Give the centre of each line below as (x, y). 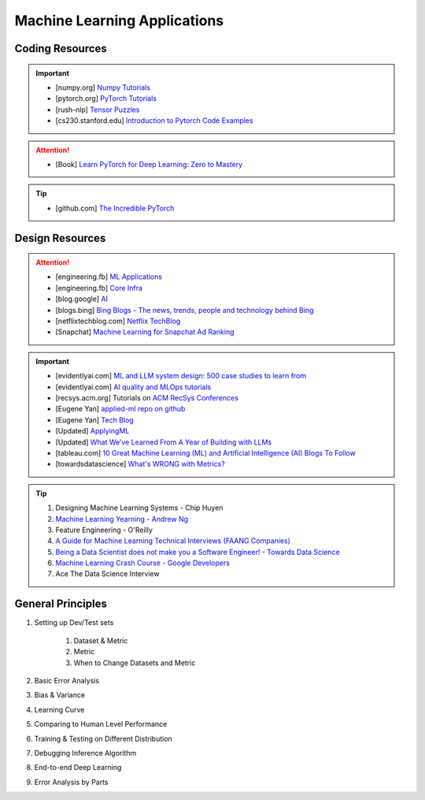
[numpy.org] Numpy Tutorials (103, 87)
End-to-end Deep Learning (78, 768)
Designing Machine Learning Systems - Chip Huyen (139, 508)
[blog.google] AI (81, 299)
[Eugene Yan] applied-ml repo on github (120, 409)
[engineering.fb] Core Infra (99, 288)
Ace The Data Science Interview (108, 574)
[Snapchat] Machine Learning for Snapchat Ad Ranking (145, 332)
